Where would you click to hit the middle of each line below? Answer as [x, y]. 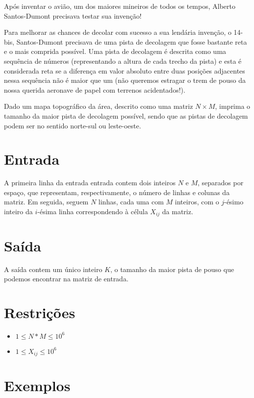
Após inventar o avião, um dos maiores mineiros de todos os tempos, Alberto [120, 6]
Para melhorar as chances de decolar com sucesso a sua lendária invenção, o [118, 32]
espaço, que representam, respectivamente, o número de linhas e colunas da [117, 192]
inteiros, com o [197, 202]
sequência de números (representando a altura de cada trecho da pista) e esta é [123, 61]
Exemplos [37, 385]
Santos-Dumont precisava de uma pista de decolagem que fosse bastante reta [132, 41]
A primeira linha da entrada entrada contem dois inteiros [90, 183]
